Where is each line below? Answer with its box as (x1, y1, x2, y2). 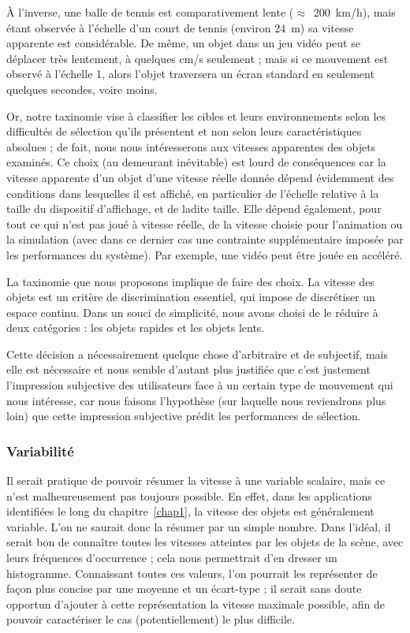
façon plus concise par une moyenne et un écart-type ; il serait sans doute (6, 580, 362, 597)
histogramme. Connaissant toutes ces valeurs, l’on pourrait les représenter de (6, 564, 378, 581)
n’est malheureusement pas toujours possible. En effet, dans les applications (6, 487, 372, 504)
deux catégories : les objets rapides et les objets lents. (6, 319, 265, 336)
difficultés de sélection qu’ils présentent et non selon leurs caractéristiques (6, 123, 362, 140)
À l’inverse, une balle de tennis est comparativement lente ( (6, 4, 294, 20)
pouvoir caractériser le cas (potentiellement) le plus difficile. (6, 611, 295, 627)
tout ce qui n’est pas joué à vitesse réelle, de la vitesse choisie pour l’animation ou (6, 215, 403, 232)
